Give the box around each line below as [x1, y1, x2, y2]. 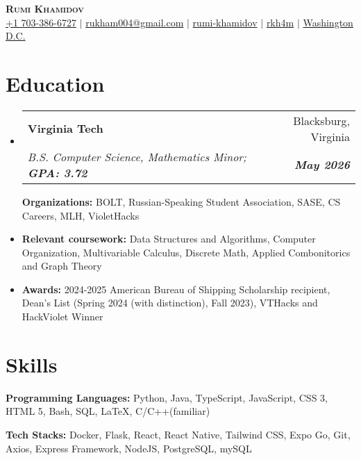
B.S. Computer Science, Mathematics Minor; [27, 148, 246, 165]
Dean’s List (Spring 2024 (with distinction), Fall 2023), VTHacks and [22, 295, 318, 310]
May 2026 [294, 156, 350, 173]
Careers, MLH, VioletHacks [22, 208, 140, 222]
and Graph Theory [22, 258, 102, 273]
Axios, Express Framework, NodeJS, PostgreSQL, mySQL [6, 441, 252, 455]
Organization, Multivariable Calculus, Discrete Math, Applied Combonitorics [22, 245, 351, 259]
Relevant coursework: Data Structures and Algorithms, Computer [22, 231, 316, 246]
